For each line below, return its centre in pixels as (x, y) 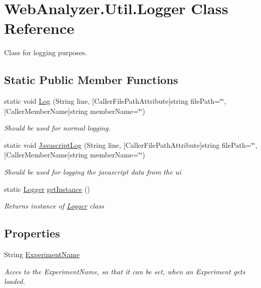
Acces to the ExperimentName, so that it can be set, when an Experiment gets (125, 271)
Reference (39, 28)
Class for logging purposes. (46, 52)
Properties (32, 233)
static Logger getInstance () (47, 189)
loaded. (15, 281)
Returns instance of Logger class (54, 206)
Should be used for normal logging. (58, 128)
